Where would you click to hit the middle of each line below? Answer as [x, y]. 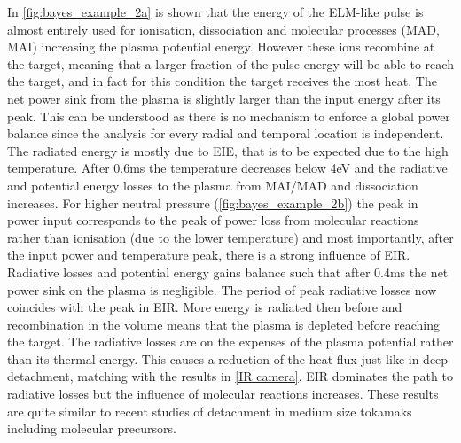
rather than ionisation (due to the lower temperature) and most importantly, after [230, 237]
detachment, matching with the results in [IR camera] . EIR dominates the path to [230, 376]
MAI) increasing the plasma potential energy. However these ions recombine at [221, 47]
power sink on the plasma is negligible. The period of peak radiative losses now [222, 289]
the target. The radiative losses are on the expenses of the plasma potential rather [230, 342]
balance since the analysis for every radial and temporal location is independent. [226, 133]
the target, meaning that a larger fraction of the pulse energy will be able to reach [230, 63]
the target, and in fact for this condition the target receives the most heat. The [222, 81]
